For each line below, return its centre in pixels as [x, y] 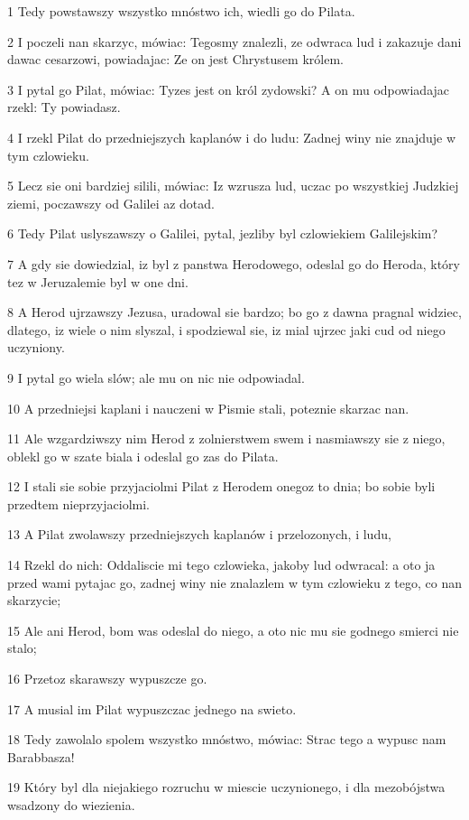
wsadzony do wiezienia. [71, 805]
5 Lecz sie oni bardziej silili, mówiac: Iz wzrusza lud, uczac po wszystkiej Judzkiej [233, 186]
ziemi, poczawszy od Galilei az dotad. [111, 203]
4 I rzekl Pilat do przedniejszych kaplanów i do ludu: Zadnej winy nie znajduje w [231, 137]
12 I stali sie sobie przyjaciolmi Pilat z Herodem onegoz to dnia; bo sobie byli [221, 486]
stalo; [22, 648]
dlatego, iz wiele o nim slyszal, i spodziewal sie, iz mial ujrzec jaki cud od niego [226, 329]
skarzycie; [34, 600]
